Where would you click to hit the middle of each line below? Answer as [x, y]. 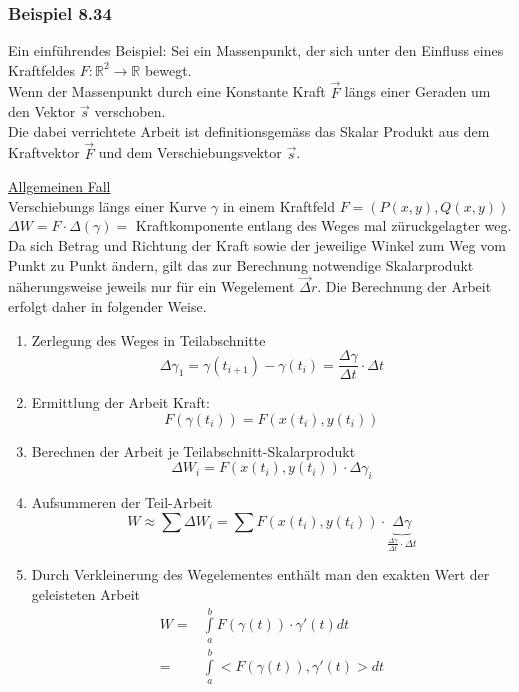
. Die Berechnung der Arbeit [404, 286]
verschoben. [130, 111]
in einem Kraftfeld [278, 205]
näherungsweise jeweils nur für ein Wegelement [151, 286]
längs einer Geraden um [417, 91]
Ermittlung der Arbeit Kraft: [120, 402]
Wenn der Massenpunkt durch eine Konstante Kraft [167, 91]
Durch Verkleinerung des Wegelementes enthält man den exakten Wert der [260, 574]
